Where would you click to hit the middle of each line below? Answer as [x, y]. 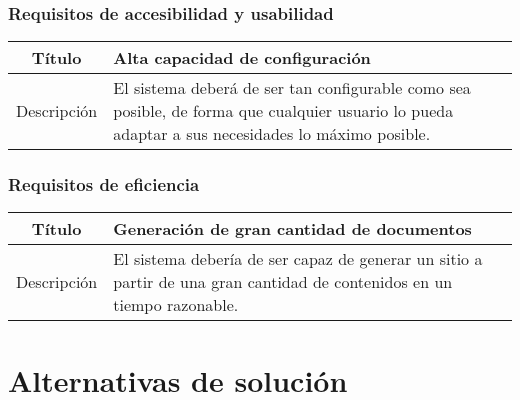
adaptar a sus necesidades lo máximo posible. [272, 134]
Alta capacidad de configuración [242, 58]
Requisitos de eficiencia [104, 184]
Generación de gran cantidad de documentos [292, 229]
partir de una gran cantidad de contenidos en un [283, 282]
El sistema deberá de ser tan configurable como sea [292, 88]
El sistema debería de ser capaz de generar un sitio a [298, 259]
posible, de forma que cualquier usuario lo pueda [283, 111]
